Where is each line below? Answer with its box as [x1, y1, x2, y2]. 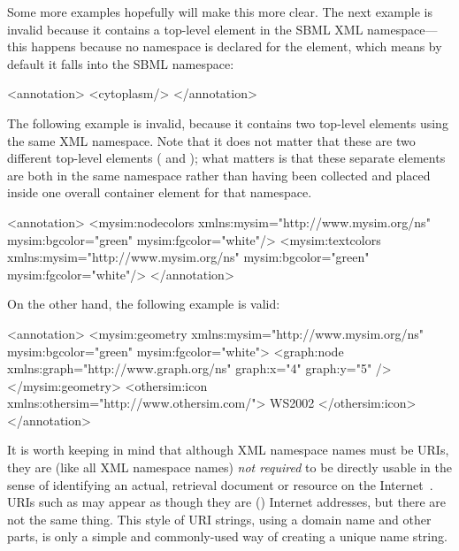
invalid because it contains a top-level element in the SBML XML [7, 19, 363, 38]
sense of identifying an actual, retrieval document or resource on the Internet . [7, 475, 433, 494]
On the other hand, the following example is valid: [7, 295, 280, 313]
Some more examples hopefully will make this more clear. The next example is [7, 3, 432, 20]
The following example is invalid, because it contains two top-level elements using [7, 113, 448, 132]
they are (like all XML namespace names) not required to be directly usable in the [7, 458, 452, 477]
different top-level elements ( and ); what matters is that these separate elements [7, 149, 446, 167]
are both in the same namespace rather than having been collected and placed [7, 165, 431, 184]
